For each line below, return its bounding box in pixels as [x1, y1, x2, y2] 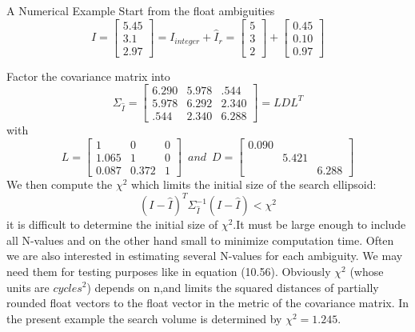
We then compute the [6, 176, 113, 193]
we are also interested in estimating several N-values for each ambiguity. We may [6, 247, 403, 264]
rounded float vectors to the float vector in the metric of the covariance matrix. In [6, 294, 409, 311]
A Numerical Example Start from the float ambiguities [6, 2, 275, 18]
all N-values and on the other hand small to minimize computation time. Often [6, 231, 394, 248]
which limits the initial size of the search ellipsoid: [131, 176, 377, 193]
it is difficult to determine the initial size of [6, 216, 218, 233]
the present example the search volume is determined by [6, 310, 282, 326]
